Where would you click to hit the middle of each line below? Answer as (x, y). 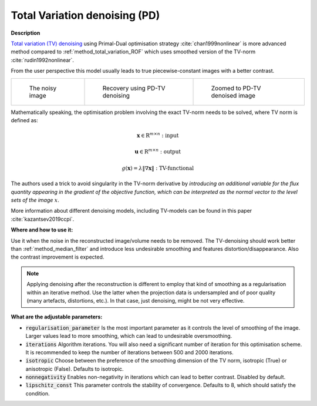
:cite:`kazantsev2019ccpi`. (43, 219)
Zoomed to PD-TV (236, 88)
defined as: (24, 120)
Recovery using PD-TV (134, 88)
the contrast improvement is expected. (58, 257)
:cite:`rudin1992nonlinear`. (43, 60)
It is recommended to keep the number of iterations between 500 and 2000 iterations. (130, 352)
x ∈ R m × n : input (158, 135)
